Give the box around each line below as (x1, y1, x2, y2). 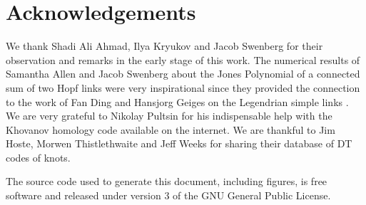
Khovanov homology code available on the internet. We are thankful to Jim (6, 122, 335, 137)
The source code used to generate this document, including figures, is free (6, 174, 327, 189)
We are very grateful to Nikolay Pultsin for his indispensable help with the (6, 108, 332, 123)
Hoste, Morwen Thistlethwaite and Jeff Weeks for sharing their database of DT (6, 136, 352, 151)
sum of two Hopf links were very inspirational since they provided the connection (6, 80, 360, 95)
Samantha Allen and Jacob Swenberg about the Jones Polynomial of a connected (6, 66, 360, 81)
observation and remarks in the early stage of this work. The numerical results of (6, 52, 360, 67)
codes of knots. (6, 149, 71, 164)
